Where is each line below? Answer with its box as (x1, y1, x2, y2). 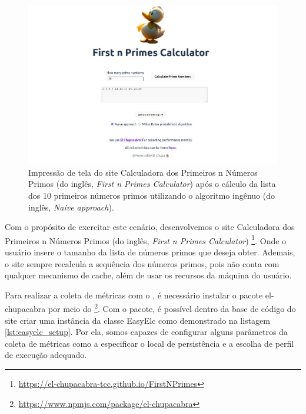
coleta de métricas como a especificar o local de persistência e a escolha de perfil (5, 337, 294, 349)
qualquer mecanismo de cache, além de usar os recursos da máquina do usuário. (5, 269, 292, 281)
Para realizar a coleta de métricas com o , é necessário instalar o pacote (5, 288, 263, 301)
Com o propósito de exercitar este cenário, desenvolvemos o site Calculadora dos (5, 221, 295, 233)
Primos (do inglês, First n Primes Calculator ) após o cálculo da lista (28, 178, 276, 190)
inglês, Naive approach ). (28, 201, 114, 213)
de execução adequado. (5, 349, 87, 361)
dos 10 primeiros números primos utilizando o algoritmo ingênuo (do (28, 189, 275, 201)
